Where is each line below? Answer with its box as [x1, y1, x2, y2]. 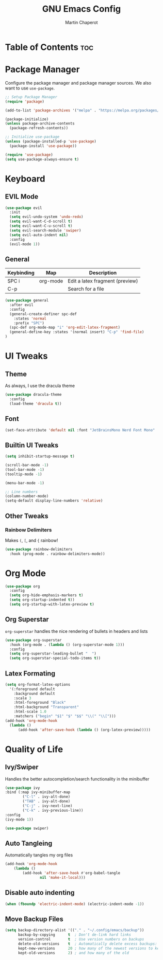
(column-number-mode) [5, 494, 49, 499]
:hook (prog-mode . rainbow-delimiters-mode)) [9, 551, 105, 556]
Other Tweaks [5, 512, 49, 520]
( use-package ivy [5, 785, 40, 790]
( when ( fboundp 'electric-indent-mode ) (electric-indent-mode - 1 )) [5, 901, 145, 907]
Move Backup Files [5, 915, 64, 923]
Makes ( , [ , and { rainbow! [5, 537, 58, 543]
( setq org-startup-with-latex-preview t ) [9, 602, 95, 607]
